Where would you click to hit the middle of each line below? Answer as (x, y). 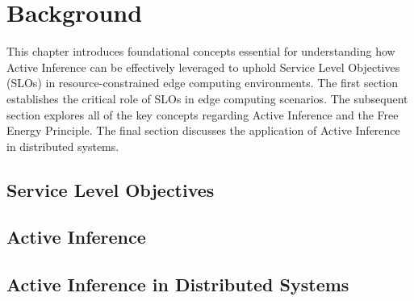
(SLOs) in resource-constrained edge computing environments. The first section (203, 83)
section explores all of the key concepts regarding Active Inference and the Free (203, 114)
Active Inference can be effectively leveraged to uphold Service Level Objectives (203, 67)
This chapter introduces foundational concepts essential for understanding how (201, 51)
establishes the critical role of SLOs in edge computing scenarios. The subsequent (207, 98)
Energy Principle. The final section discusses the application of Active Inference (203, 130)
